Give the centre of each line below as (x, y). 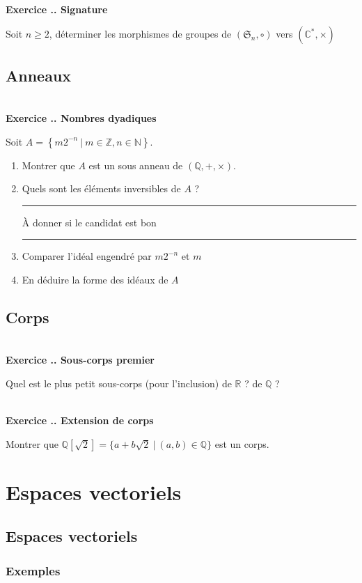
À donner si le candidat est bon (89, 222)
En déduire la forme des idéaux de (95, 279)
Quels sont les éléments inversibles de (101, 188)
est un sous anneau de (136, 165)
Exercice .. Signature (57, 9)
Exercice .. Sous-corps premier (80, 360)
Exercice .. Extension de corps (80, 420)
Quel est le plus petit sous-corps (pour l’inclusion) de (119, 383)
